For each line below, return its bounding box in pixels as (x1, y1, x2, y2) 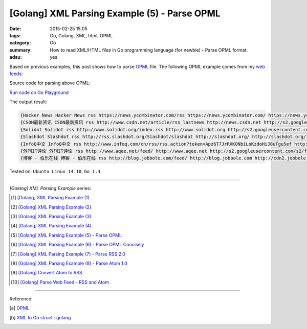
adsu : (9, 54, 23, 60)
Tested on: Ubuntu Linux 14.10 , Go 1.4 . (9, 169, 102, 175)
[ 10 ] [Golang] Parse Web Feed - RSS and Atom (11, 279, 109, 285)
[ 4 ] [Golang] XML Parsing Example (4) (11, 223, 92, 229)
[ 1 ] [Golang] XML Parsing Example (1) (11, 195, 90, 201)
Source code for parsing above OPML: (9, 80, 91, 86)
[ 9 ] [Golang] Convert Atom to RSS (11, 270, 83, 276)
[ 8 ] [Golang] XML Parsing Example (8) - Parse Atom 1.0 (11, 260, 127, 266)
